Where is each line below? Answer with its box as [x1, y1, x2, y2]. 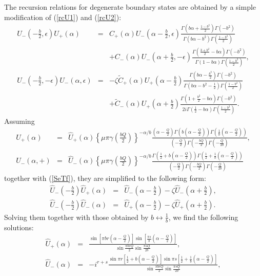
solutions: [4, 222, 34, 232]
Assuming [4, 115, 35, 126]
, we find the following [168, 211, 238, 222]
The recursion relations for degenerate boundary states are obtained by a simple [4, 2, 256, 12]
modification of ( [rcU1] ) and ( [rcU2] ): [4, 11, 122, 22]
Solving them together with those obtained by [4, 211, 149, 222]
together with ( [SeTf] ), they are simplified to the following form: [4, 172, 206, 183]
